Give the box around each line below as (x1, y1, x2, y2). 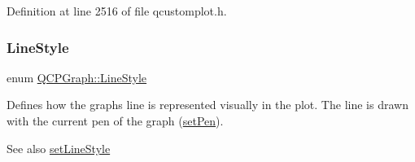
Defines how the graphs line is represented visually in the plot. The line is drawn (7, 96, 408, 113)
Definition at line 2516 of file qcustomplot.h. (7, 2, 227, 19)
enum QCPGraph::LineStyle (7, 68, 147, 85)
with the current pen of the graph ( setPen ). (7, 112, 224, 129)
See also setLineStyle (7, 139, 111, 156)
